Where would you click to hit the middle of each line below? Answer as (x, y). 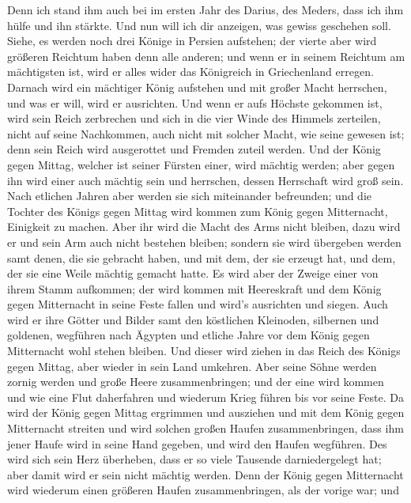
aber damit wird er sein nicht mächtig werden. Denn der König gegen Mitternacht (205, 474)
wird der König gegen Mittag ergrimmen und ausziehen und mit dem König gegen (206, 412)
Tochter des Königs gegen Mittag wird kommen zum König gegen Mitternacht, (198, 211)
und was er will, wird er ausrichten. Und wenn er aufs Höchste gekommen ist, (195, 102)
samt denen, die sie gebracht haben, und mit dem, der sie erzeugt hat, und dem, (202, 257)
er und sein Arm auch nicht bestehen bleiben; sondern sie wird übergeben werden (204, 242)
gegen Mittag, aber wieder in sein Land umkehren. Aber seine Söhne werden (192, 366)
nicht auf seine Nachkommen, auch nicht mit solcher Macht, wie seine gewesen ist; (206, 133)
